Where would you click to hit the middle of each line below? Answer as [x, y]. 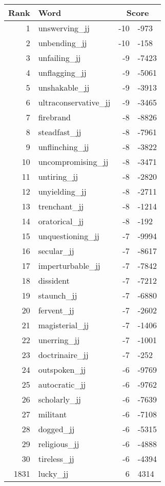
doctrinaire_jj [63, 355]
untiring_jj [58, 176]
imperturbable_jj [69, 266]
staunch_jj [58, 295]
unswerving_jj [64, 28]
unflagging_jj [62, 72]
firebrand [54, 117]
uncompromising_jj [73, 162]
